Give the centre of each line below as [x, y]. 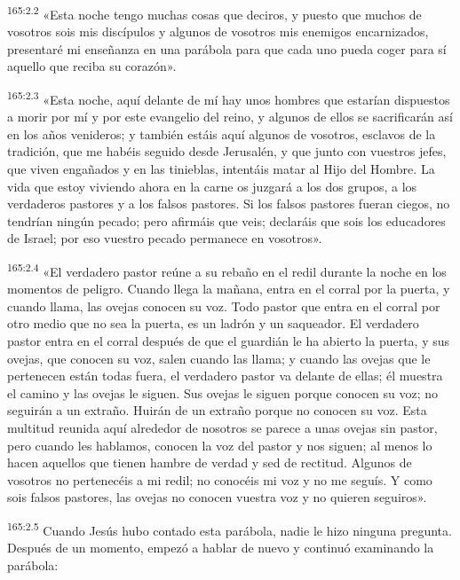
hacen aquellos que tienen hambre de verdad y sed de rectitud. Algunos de [210, 462]
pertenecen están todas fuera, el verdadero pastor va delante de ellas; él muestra [225, 376]
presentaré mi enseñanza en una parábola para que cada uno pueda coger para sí [227, 48]
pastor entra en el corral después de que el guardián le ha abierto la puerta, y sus [229, 341]
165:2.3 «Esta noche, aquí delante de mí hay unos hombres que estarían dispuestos [229, 98]
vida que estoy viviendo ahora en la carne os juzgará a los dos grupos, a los [212, 186]
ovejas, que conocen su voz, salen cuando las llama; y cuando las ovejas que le [219, 358]
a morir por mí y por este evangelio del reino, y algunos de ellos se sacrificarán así [230, 117]
